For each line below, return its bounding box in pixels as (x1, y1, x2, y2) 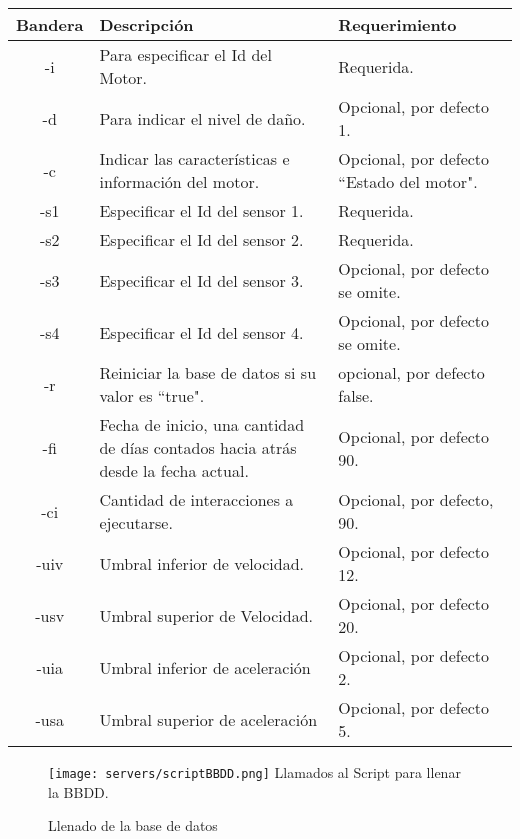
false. (338, 384, 374, 407)
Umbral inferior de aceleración (99, 655, 311, 679)
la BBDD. (48, 781, 109, 802)
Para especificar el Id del (99, 43, 272, 66)
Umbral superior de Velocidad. (99, 603, 314, 627)
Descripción (99, 13, 194, 36)
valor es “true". (99, 384, 205, 407)
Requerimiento (338, 13, 457, 36)
